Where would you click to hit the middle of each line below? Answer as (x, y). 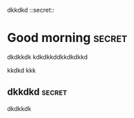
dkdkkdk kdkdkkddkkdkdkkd (47, 57)
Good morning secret (67, 38)
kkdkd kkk (22, 70)
